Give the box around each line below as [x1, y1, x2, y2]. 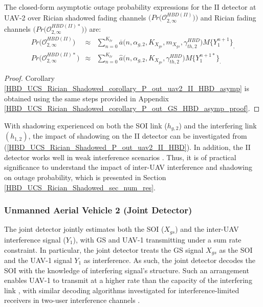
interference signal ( [4, 234, 66, 245]
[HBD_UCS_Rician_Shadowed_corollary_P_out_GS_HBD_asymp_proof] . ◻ [4, 103, 260, 114]
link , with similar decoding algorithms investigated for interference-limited [4, 284, 239, 295]
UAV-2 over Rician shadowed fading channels [4, 12, 146, 23]
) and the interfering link [179, 120, 257, 130]
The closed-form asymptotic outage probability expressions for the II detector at [4, 2, 256, 12]
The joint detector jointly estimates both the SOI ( [4, 224, 164, 234]
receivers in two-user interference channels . [4, 295, 140, 305]
